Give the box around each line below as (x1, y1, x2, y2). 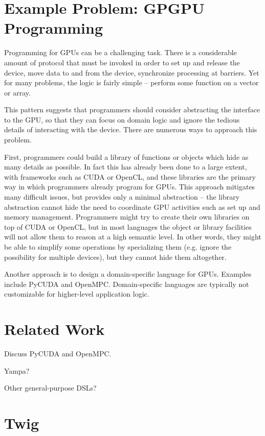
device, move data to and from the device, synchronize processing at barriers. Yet (4, 67, 259, 78)
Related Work (4, 319, 105, 340)
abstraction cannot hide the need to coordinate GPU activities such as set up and (4, 201, 260, 212)
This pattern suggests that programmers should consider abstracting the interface (4, 104, 260, 115)
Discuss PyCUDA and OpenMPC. (4, 348, 112, 359)
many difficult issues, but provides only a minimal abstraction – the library (4, 191, 240, 202)
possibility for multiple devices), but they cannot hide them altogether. (4, 251, 227, 262)
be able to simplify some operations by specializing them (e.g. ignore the (4, 241, 232, 252)
